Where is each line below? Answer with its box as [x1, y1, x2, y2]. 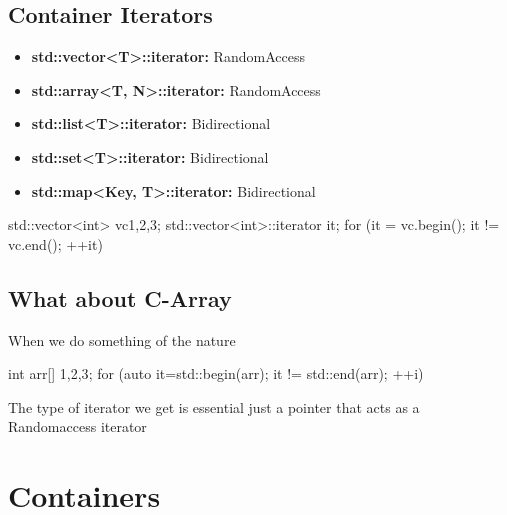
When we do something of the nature [8, 329, 236, 350]
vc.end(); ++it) [8, 233, 103, 254]
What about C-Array [8, 282, 232, 313]
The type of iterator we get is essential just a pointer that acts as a [8, 396, 420, 417]
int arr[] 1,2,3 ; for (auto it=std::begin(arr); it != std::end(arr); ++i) [8, 363, 424, 384]
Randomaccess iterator [8, 416, 147, 437]
